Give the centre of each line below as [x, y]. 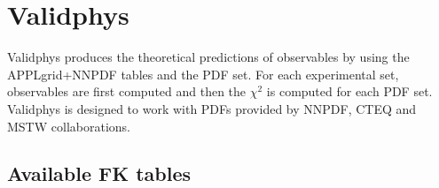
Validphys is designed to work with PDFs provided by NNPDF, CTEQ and [212, 108]
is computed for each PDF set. [349, 91]
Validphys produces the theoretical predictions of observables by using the [208, 57]
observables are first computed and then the [127, 91]
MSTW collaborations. [69, 126]
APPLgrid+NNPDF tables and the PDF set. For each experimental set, [203, 74]
